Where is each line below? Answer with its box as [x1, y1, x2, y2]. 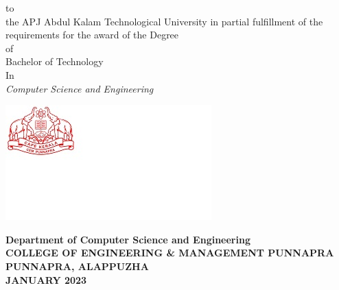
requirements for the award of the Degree [5, 27, 179, 42]
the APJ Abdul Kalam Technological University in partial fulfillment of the [5, 14, 323, 28]
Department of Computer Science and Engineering [5, 232, 250, 246]
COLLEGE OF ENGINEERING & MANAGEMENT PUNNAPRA [5, 245, 334, 260]
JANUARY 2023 [5, 272, 87, 287]
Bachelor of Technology [5, 54, 104, 69]
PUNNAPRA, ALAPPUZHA [5, 258, 149, 273]
